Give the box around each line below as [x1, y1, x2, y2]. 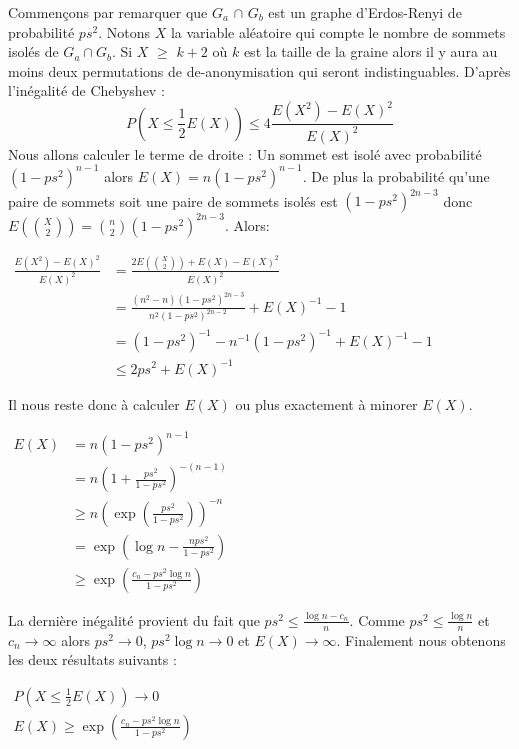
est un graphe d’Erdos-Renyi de [268, 2, 462, 22]
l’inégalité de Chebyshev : [8, 80, 165, 101]
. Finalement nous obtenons [336, 629, 506, 650]
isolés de [8, 41, 59, 62]
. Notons [98, 21, 150, 42]
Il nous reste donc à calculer [8, 393, 180, 414]
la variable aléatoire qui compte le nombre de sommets [170, 21, 506, 42]
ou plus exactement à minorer [235, 393, 418, 414]
